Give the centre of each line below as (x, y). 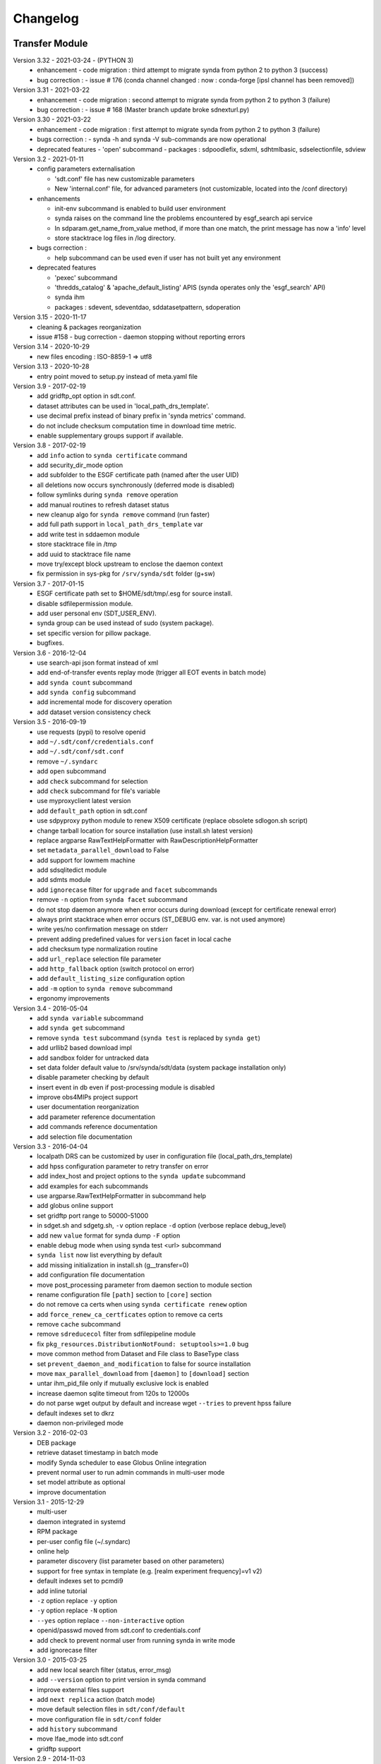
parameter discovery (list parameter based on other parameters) (131, 1561)
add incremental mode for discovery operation (104, 702)
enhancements (59, 198)
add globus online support (75, 1206)
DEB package (57, 1442)
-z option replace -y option (77, 1601)
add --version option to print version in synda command (121, 1680)
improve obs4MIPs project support (87, 1097)
